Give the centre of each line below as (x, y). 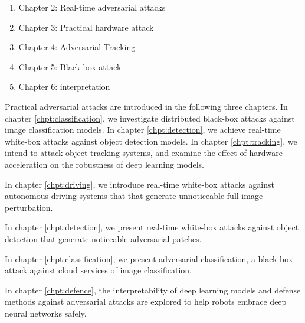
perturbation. (29, 207)
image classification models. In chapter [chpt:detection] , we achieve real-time (143, 130)
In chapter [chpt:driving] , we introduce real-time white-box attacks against (140, 184)
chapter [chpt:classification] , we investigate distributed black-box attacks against (150, 118)
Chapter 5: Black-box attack (70, 66)
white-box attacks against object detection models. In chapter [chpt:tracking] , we (151, 141)
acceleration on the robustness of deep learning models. (104, 164)
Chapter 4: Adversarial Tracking (77, 47)
